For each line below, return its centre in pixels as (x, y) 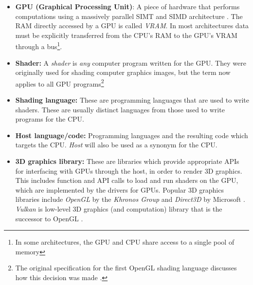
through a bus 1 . (39, 46)
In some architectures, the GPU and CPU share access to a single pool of (125, 242)
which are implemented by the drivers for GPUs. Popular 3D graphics (119, 189)
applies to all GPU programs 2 (60, 83)
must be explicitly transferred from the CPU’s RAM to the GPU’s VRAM (126, 35)
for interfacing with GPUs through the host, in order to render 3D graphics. (129, 170)
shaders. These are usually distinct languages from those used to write (120, 109)
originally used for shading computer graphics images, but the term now (123, 72)
